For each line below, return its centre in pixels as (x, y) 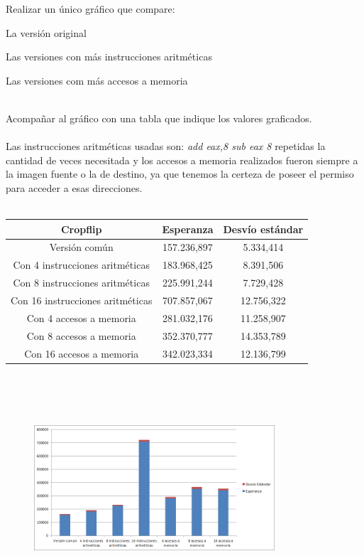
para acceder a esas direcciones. (74, 187)
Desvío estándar (263, 229)
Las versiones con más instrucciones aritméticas (109, 57)
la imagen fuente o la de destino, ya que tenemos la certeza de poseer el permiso (180, 174)
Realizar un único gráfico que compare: (90, 9)
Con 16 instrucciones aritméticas (82, 300)
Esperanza (188, 229)
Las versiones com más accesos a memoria (97, 80)
